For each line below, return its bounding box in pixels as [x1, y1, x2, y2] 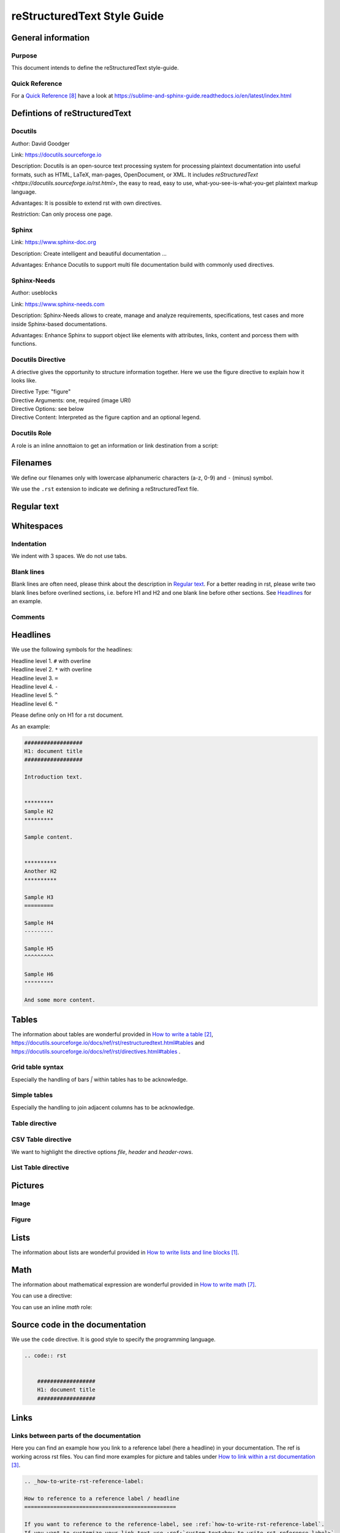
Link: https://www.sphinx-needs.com [11, 300, 105, 308]
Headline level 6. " [11, 700, 58, 708]
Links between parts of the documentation [11, 1432, 141, 1440]
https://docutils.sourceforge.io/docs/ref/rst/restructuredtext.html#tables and [11, 1039, 205, 1047]
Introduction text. [24, 773, 83, 781]
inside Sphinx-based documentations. [11, 320, 107, 327]
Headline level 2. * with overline [11, 666, 92, 673]
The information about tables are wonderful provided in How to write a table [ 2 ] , [11, 1030, 214, 1038]
